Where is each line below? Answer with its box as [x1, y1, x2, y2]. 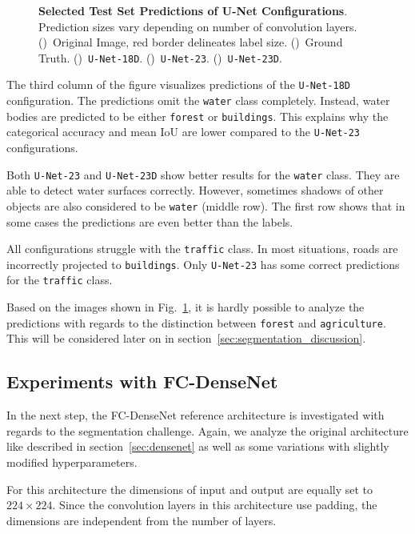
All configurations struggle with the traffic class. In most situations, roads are [6, 240, 398, 257]
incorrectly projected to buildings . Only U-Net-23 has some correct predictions [6, 255, 400, 272]
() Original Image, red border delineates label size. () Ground [38, 34, 343, 50]
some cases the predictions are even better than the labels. [6, 213, 293, 230]
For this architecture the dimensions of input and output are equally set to [6, 480, 373, 497]
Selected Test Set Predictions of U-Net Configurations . [38, 2, 348, 18]
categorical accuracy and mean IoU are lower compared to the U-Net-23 [6, 123, 361, 140]
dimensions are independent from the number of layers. [6, 512, 277, 528]
